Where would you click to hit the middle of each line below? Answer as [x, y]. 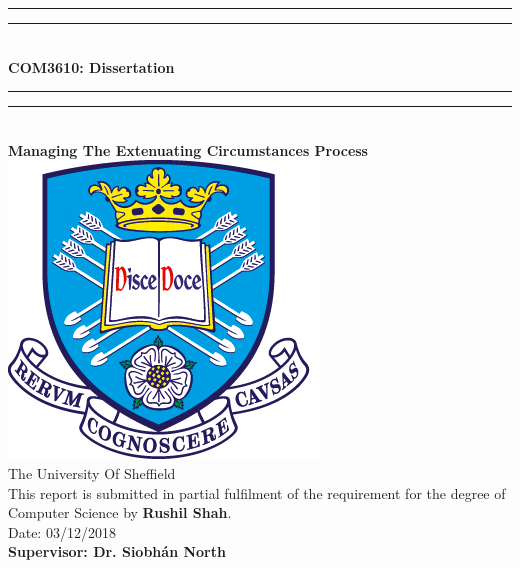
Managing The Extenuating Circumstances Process [188, 149]
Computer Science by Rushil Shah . [120, 512]
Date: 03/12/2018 [62, 531]
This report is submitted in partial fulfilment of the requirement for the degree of [257, 492]
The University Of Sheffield [92, 472]
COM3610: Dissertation [91, 66]
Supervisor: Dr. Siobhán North [117, 551]
